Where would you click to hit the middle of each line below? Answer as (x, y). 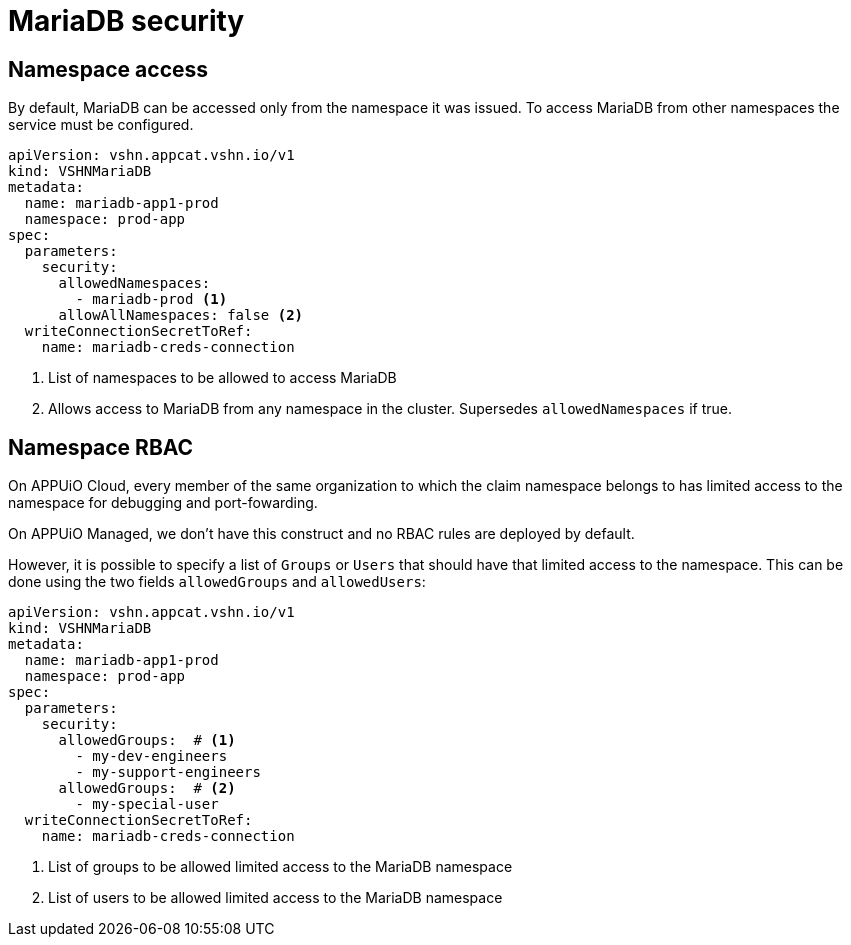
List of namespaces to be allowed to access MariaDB (222, 378)
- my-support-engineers (168, 772)
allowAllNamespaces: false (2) (181, 315)
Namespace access (108, 69)
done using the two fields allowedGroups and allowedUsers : (217, 582)
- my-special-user (147, 804)
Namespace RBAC (101, 447)
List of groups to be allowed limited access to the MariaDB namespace (280, 867)
